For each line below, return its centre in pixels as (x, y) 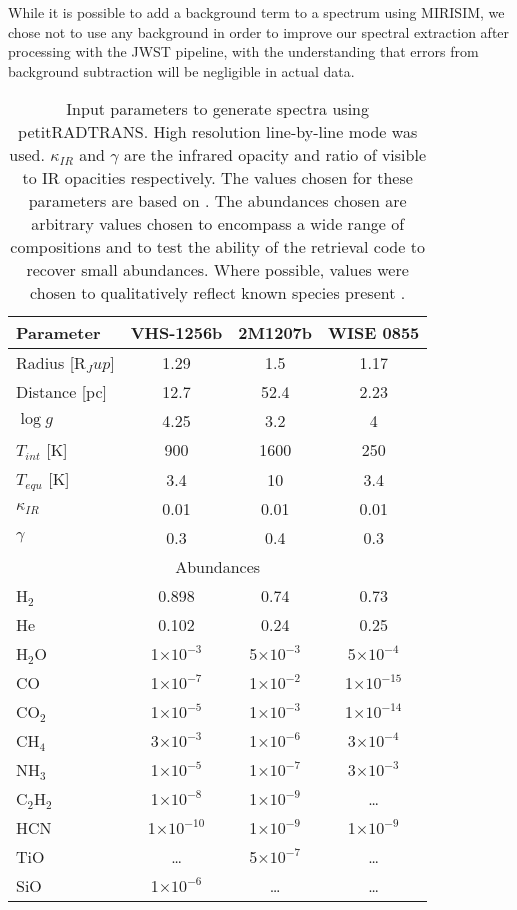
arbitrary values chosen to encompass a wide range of (218, 224)
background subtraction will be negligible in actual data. (181, 70)
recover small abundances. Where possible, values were (217, 270)
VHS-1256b (176, 333)
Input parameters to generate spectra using (217, 109)
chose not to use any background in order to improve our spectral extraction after (259, 31)
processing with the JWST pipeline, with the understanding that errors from (243, 51)
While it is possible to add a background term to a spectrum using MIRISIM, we (256, 12)
